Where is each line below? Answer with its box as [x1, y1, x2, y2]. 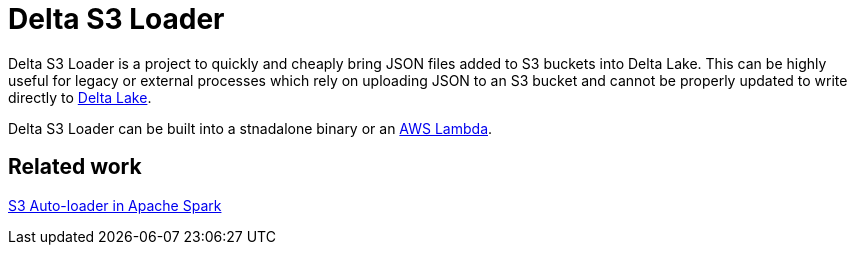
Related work [8, 154, 142, 180]
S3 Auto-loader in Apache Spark [8, 196, 222, 214]
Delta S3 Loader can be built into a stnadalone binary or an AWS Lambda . [8, 119, 493, 137]
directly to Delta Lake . [8, 88, 152, 106]
